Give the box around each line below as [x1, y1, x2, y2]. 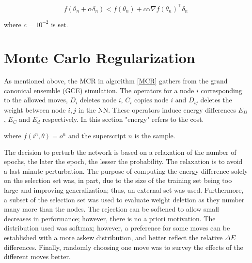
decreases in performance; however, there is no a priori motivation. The [4, 213, 216, 223]
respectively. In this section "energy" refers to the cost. [42, 114, 204, 124]
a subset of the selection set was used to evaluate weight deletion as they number [4, 194, 245, 204]
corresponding [201, 85, 242, 95]
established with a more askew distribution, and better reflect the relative [4, 232, 223, 242]
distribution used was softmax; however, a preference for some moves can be [4, 223, 230, 233]
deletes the [200, 95, 232, 105]
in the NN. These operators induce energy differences [78, 104, 236, 115]
